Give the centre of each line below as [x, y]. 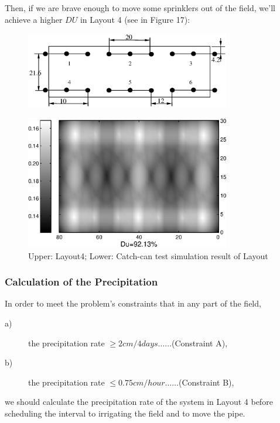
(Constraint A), [200, 343]
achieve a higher [34, 19]
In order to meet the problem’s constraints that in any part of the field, [133, 303]
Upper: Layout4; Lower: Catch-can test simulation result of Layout [148, 255]
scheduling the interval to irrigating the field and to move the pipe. [125, 413]
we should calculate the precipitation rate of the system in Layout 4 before [139, 402]
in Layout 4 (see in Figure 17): [135, 19]
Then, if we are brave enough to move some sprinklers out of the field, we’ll [140, 8]
